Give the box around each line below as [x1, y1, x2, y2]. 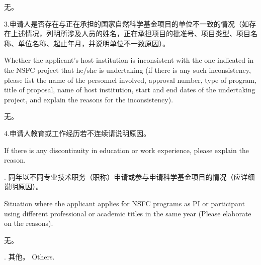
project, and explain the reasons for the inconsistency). [4, 94, 173, 104]
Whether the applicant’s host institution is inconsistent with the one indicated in [4, 55, 254, 65]
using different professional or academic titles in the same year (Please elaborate [4, 208, 251, 218]
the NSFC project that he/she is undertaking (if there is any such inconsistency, [4, 64, 251, 75]
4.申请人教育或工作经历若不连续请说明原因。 [4, 127, 150, 138]
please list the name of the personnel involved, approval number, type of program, [4, 74, 257, 85]
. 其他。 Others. [4, 251, 55, 262]
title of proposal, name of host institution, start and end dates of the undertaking [4, 84, 255, 95]
